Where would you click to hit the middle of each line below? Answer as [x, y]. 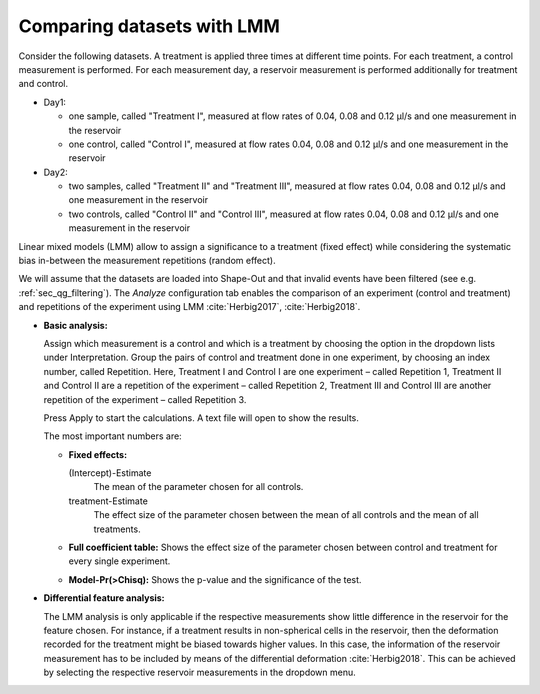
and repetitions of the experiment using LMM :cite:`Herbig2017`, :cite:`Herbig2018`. [189, 307]
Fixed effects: [98, 454]
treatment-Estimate [108, 501]
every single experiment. [119, 561]
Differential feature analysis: [104, 598]
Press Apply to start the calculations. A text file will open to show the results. [201, 417]
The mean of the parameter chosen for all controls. [198, 487]
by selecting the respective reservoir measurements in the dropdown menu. [200, 672]
